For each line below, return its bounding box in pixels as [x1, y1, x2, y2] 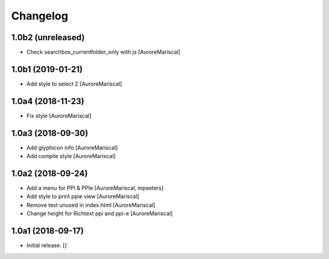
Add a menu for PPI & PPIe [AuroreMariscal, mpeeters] [26, 184, 164, 192]
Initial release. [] [26, 242, 67, 249]
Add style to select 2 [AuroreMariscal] [26, 80, 122, 88]
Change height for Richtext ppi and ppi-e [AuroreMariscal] [26, 210, 173, 217]
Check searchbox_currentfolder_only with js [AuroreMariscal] [26, 49, 181, 56]
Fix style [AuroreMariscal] [26, 112, 91, 119]
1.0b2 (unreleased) [11, 32, 85, 43]
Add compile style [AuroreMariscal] [26, 153, 116, 160]
